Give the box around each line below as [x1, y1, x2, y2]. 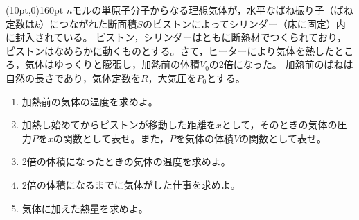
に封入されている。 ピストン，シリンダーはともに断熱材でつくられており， [6, 30, 347, 44]
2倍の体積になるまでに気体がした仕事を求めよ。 [21, 177, 240, 192]
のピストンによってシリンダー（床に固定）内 [142, 16, 346, 31]
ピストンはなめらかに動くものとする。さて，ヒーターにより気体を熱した [6, 43, 335, 58]
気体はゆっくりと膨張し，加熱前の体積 [24, 57, 200, 71]
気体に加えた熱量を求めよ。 [21, 201, 148, 215]
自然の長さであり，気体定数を [6, 70, 141, 85]
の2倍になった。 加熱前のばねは [209, 57, 353, 71]
